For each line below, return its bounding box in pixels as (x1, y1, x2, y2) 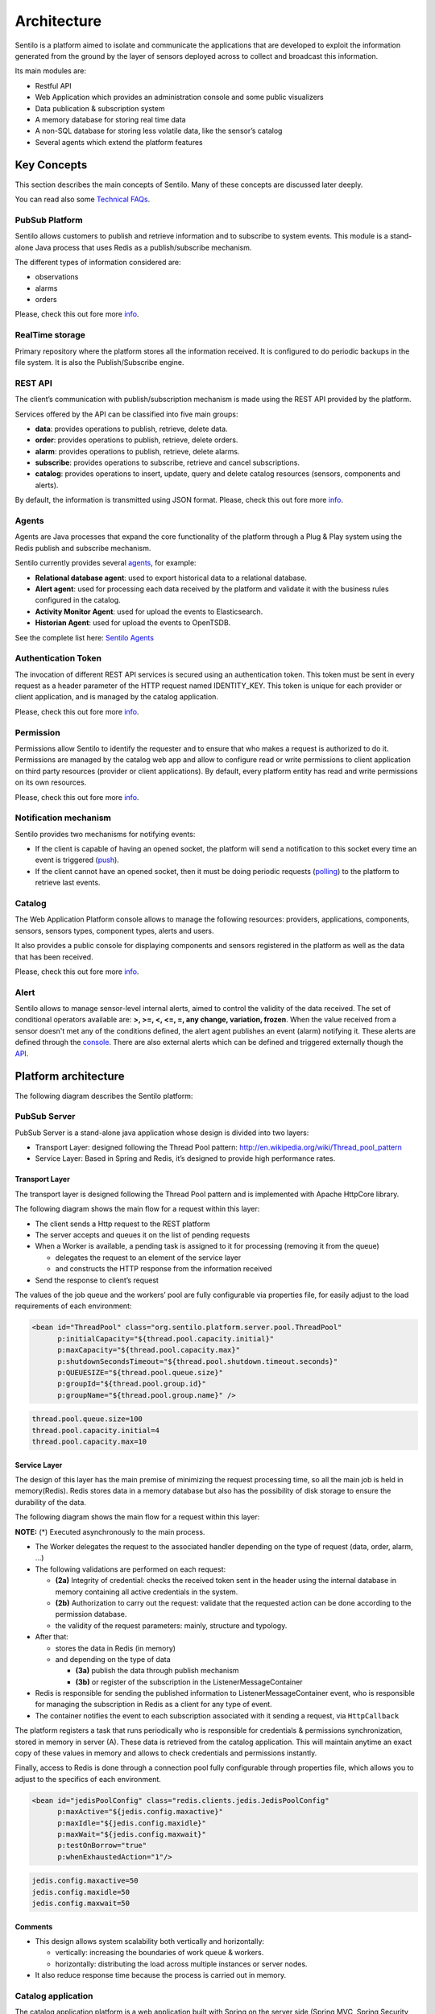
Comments (14, 1921, 53, 1931)
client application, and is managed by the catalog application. (14, 692, 219, 702)
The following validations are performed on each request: (35, 1564, 226, 1574)
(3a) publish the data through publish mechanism (75, 1666, 239, 1676)
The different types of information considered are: (14, 257, 181, 267)
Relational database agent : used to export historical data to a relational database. (35, 573, 308, 582)
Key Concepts (14, 158, 88, 172)
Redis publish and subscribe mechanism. (14, 543, 151, 553)
